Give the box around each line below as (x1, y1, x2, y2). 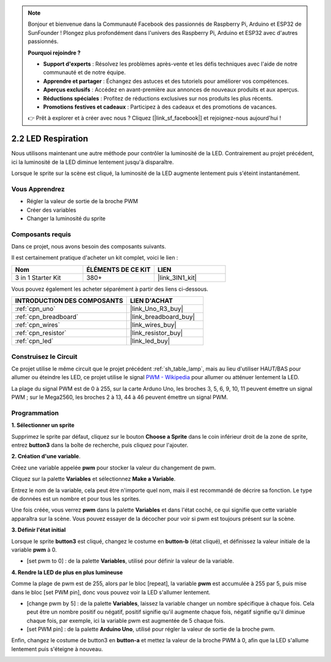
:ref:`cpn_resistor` (15, 329, 67, 337)
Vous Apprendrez (11, 185, 65, 193)
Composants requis (11, 230, 72, 239)
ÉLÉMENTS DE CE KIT (86, 265, 151, 274)
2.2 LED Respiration (11, 134, 88, 144)
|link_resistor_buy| (129, 329, 183, 337)
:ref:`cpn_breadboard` (15, 313, 79, 321)
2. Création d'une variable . (11, 453, 81, 460)
